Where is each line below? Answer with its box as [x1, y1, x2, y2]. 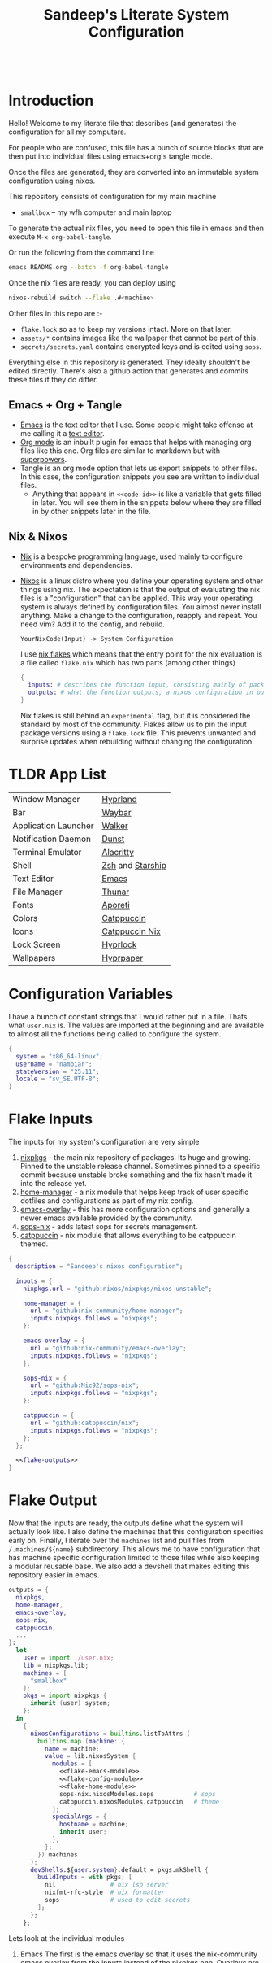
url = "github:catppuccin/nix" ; [29, 1419, 140, 1427]
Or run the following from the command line [8, 247, 154, 258]
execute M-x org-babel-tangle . [8, 232, 112, 242]
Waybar [101, 806, 132, 818]
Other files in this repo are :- [8, 308, 103, 318]
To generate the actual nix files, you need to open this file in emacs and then [8, 223, 264, 233]
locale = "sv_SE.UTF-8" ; [15, 1075, 100, 1084]
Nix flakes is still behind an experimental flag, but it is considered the [19, 711, 251, 720]
